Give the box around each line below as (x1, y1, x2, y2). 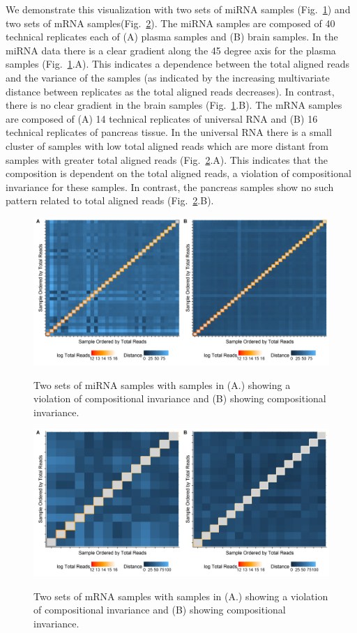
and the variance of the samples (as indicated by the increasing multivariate (6, 70, 330, 84)
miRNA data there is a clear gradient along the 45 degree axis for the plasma (6, 43, 336, 57)
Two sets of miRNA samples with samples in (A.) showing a (33, 377, 291, 392)
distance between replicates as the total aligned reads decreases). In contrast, (6, 84, 335, 98)
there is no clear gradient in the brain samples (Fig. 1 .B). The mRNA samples (6, 98, 342, 112)
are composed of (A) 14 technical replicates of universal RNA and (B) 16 (6, 111, 318, 125)
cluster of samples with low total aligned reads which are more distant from (6, 138, 328, 153)
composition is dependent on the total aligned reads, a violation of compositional (6, 166, 351, 181)
